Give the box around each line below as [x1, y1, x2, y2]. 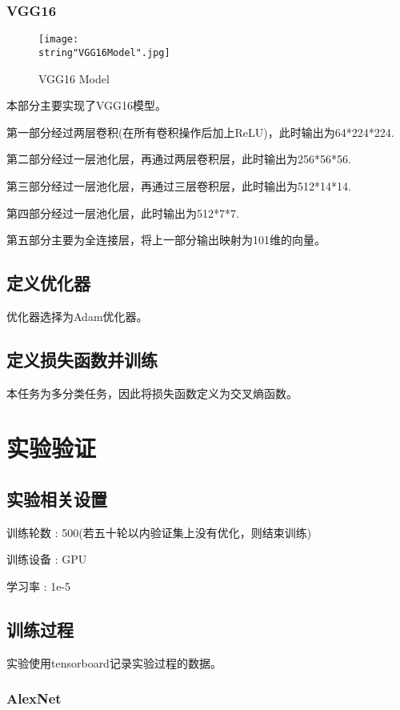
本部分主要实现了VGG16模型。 [6, 97, 167, 114]
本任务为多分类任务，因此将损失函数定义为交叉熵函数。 [6, 384, 298, 401]
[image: [38, 34, 79, 46]
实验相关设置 [6, 487, 107, 511]
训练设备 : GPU [6, 551, 87, 568]
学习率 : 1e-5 [6, 578, 71, 595]
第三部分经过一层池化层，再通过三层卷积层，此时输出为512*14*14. [6, 177, 351, 194]
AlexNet [6, 688, 62, 708]
